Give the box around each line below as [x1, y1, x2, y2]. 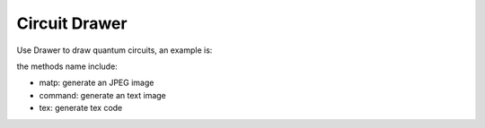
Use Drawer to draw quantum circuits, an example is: [16, 45, 213, 55]
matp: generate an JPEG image [39, 77, 154, 89]
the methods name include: [16, 61, 119, 72]
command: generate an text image [39, 90, 166, 100]
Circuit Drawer [16, 13, 128, 33]
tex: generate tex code [39, 103, 123, 114]
